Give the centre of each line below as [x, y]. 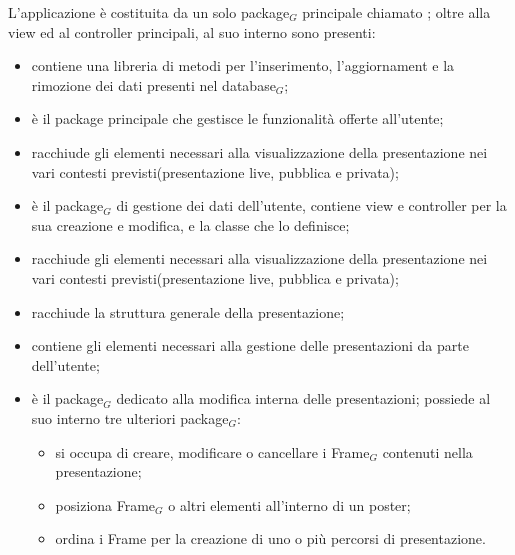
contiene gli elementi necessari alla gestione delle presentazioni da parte [250, 345]
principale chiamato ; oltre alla [396, 12]
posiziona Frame [105, 504]
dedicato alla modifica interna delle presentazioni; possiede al [303, 398]
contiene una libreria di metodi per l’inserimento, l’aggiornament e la [243, 65]
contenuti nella [427, 451]
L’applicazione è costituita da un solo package [149, 12]
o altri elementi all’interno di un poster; [289, 504]
